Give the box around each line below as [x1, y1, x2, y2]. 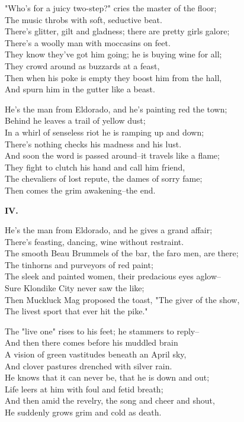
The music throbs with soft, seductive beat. [5, 13, 162, 25]
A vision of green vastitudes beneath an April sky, [5, 348, 187, 360]
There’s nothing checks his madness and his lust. [5, 137, 182, 150]
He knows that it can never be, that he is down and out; [5, 371, 210, 384]
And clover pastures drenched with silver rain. [5, 359, 172, 372]
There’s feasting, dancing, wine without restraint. [5, 235, 184, 247]
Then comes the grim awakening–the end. [5, 183, 156, 196]
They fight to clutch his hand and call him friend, [5, 160, 185, 173]
